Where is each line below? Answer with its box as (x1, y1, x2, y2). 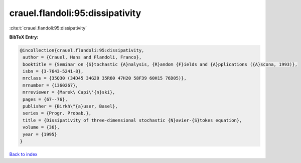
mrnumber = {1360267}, (23, 82, 79, 88)
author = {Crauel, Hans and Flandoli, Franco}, (23, 54, 142, 60)
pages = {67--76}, (23, 96, 68, 102)
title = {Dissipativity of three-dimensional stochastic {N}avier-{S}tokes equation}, (23, 117, 242, 123)
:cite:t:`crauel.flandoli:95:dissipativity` (9, 25, 87, 31)
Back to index (9, 151, 38, 157)
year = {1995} (23, 131, 57, 137)
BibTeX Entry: (9, 34, 39, 40)
